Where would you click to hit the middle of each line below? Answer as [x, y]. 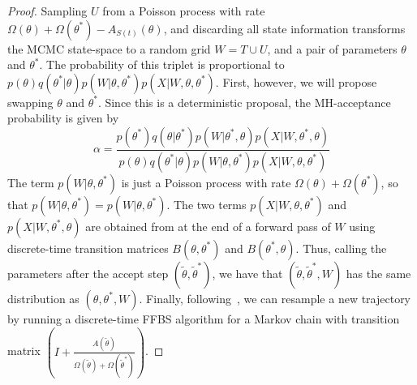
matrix [24, 351]
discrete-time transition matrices [88, 248]
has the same [378, 273]
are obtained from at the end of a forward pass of [208, 226]
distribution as [43, 298]
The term [31, 182]
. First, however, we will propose [296, 81]
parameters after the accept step [88, 273]
